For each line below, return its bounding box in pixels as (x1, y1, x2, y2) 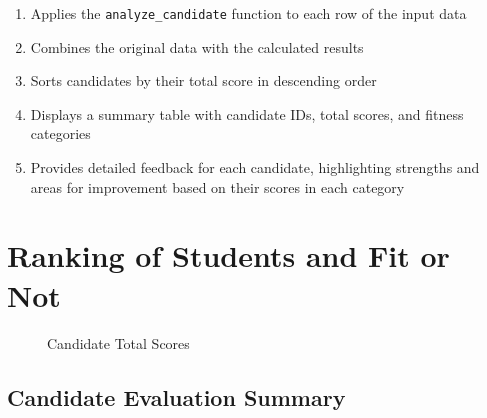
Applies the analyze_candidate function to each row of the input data (30, 3, 467, 23)
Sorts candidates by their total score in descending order (30, 70, 377, 91)
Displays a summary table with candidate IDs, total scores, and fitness (30, 103, 464, 124)
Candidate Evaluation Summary (7, 381, 346, 412)
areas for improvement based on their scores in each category (30, 176, 405, 197)
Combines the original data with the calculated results (30, 36, 364, 57)
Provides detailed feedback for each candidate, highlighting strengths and (30, 157, 480, 178)
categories (30, 123, 91, 144)
